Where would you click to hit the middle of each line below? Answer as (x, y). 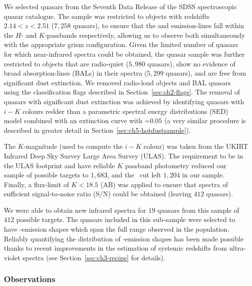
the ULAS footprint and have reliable (59, 165)
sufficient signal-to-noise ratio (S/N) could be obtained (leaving (98, 194)
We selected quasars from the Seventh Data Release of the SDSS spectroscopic (120, 6)
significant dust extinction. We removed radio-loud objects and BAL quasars (118, 82)
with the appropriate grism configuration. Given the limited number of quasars (121, 44)
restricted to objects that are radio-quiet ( (66, 63)
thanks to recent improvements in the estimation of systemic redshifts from (116, 248)
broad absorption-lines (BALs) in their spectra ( (76, 73)
